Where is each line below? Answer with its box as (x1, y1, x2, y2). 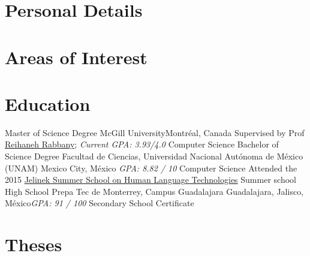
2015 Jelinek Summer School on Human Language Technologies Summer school (5, 173, 296, 186)
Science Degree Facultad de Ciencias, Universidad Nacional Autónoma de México (5, 150, 303, 162)
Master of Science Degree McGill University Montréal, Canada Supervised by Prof (5, 126, 305, 138)
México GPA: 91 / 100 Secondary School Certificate (5, 197, 194, 209)
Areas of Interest (5, 44, 148, 69)
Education (5, 91, 91, 116)
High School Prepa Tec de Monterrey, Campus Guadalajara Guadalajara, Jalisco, (5, 185, 304, 197)
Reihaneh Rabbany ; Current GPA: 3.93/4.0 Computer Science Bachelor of (5, 138, 279, 150)
